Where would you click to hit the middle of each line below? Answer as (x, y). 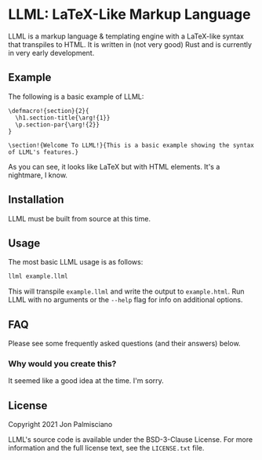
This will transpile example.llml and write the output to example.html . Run (126, 291)
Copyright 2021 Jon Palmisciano (60, 425)
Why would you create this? (62, 363)
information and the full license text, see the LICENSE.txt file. (106, 448)
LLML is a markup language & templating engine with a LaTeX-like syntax (126, 36)
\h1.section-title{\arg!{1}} (63, 118)
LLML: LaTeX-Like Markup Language (129, 15)
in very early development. (51, 53)
